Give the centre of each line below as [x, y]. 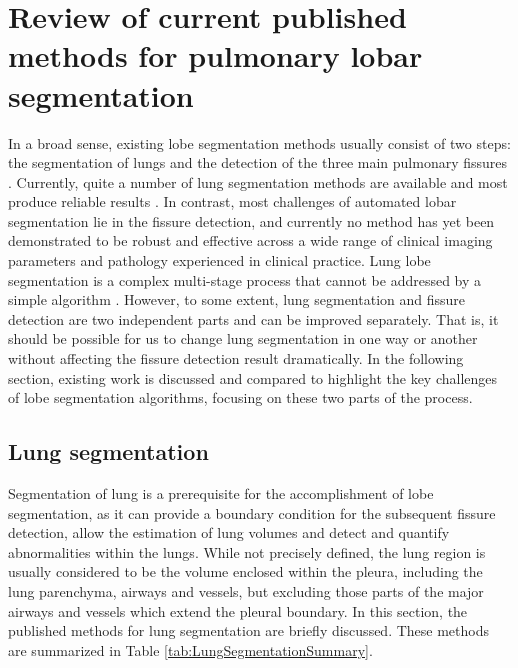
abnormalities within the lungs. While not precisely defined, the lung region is [247, 551]
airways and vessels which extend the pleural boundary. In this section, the [238, 610]
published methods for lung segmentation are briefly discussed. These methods [249, 630]
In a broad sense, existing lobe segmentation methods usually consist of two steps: [259, 142]
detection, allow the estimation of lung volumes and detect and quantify [229, 532]
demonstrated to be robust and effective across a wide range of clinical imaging [250, 240]
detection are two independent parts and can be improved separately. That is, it [253, 318]
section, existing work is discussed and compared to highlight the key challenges [253, 377]
